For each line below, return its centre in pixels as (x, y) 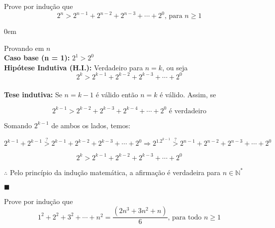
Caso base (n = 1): (37, 58)
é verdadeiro (187, 111)
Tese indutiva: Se (33, 94)
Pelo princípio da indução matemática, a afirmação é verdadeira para (115, 172)
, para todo (185, 217)
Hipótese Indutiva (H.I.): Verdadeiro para (74, 67)
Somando (18, 125)
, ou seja (175, 67)
